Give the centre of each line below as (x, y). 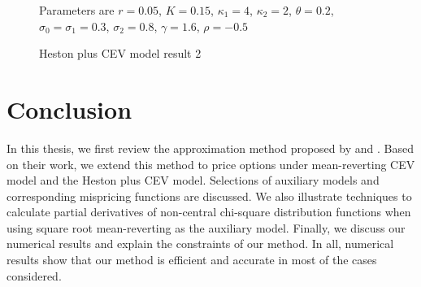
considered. (34, 275)
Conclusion (69, 109)
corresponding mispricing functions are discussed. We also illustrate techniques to (209, 196)
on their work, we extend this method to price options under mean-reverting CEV (211, 164)
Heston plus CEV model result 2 (120, 53)
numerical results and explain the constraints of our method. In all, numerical (200, 244)
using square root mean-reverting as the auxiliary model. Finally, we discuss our (206, 227)
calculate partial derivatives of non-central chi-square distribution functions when (209, 212)
